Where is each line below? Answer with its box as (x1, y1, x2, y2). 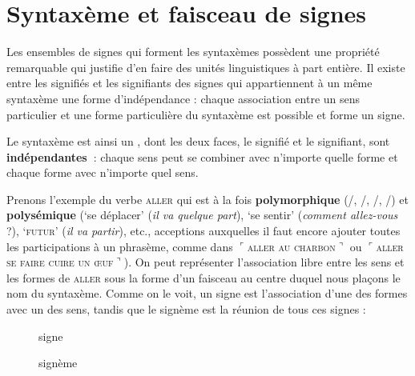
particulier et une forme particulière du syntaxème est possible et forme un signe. (6, 106, 405, 122)
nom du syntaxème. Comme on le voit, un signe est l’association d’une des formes (6, 285, 408, 302)
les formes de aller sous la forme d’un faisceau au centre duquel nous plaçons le (6, 269, 401, 286)
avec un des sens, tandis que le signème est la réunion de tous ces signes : (6, 301, 366, 318)
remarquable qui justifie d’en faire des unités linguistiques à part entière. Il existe (6, 58, 405, 75)
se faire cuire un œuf (6, 254, 114, 270)
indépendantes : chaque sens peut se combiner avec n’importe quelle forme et (6, 148, 398, 165)
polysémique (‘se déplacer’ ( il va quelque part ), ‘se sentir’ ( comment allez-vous (6, 206, 398, 223)
